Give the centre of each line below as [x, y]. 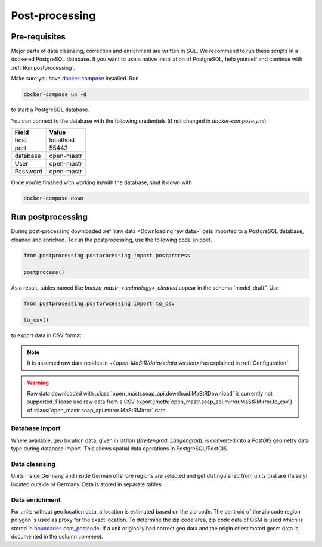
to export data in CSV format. [47, 335]
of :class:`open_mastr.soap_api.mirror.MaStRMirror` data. [97, 410]
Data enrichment [36, 499]
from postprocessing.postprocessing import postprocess [107, 255]
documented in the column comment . [57, 537]
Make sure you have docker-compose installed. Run [75, 79]
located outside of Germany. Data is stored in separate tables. [87, 484]
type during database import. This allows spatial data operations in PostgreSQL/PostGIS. [120, 449]
